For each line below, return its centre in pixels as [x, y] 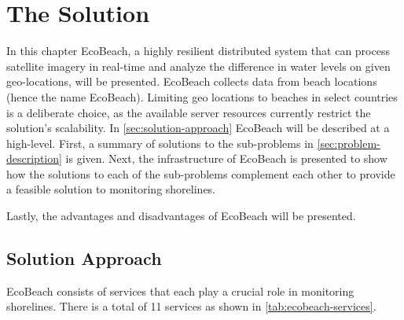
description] [34, 158]
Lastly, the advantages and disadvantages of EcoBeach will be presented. [181, 216]
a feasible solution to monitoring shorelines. [111, 189]
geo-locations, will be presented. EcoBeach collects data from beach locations [192, 81]
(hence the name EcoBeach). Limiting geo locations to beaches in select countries [202, 96]
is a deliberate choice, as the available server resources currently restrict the [189, 112]
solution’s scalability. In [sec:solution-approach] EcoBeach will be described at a [198, 128]
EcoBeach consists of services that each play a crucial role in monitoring [180, 291]
